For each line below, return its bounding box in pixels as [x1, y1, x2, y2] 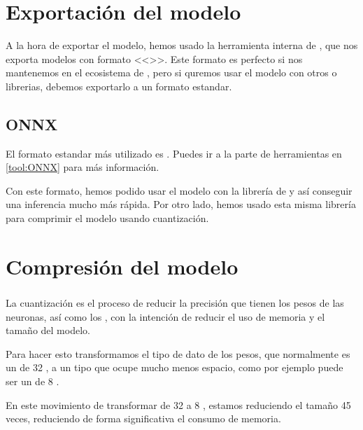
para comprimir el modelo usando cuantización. [6, 211, 209, 226]
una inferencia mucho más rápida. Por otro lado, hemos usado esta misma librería [6, 197, 356, 211]
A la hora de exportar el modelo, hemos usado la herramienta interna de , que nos [6, 38, 358, 53]
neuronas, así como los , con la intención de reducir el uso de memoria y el [6, 309, 325, 324]
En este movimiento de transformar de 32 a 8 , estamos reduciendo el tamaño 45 [6, 397, 351, 412]
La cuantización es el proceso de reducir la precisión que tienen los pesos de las [6, 295, 344, 310]
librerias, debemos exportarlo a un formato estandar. [6, 78, 232, 93]
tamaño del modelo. [6, 323, 90, 338]
